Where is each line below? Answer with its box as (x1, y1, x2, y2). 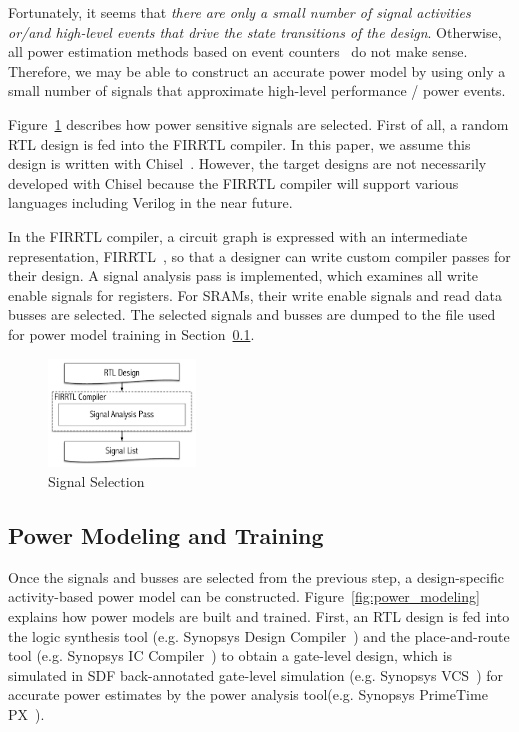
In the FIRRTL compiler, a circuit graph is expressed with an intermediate (8, 225, 468, 246)
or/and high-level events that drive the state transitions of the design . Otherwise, (8, 21, 502, 42)
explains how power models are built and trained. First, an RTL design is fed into (8, 605, 510, 626)
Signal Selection (48, 471, 145, 491)
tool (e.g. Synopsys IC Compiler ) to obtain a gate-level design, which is (8, 645, 453, 666)
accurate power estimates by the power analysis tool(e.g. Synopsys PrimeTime (8, 684, 488, 705)
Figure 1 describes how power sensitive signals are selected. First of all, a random (8, 113, 509, 134)
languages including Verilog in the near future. (8, 192, 293, 213)
